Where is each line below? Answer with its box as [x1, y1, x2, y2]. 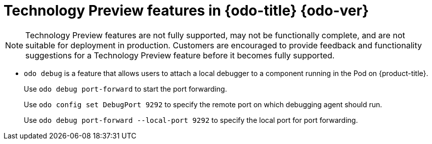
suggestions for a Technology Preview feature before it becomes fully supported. [25, 50, 335, 60]
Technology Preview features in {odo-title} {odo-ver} [4, 2, 369, 19]
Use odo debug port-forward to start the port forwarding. [24, 84, 227, 93]
